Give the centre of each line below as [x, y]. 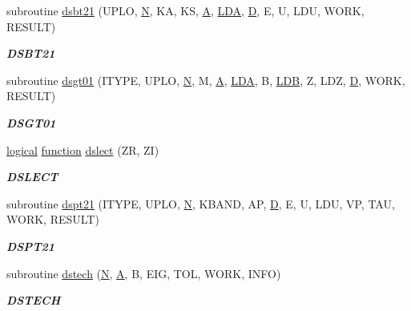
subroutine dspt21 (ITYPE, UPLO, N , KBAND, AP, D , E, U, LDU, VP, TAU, [201, 203]
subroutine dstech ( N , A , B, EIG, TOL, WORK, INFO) [144, 273]
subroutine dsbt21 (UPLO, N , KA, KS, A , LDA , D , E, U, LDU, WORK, [185, 10]
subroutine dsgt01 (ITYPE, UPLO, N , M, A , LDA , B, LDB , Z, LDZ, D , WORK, [206, 80]
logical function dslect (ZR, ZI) [83, 149]
